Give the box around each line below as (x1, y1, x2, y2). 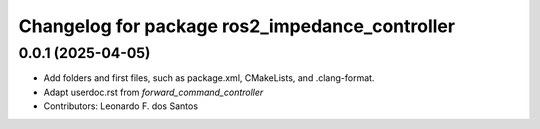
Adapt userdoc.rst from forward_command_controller (43, 86, 264, 98)
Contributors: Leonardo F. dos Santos (43, 100, 199, 112)
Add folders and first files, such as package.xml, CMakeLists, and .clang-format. (43, 72, 375, 84)
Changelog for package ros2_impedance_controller (18, 15, 455, 37)
